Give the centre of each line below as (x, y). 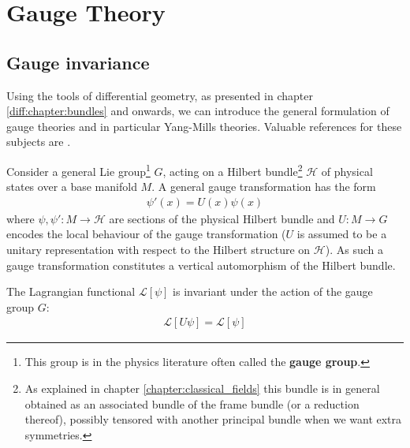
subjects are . (39, 142)
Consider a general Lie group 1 (78, 170)
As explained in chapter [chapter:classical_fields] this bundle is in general (202, 388)
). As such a (354, 250)
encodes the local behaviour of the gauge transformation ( (146, 234)
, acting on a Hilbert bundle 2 (233, 170)
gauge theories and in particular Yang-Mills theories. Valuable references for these (204, 126)
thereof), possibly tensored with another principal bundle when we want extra (213, 419)
